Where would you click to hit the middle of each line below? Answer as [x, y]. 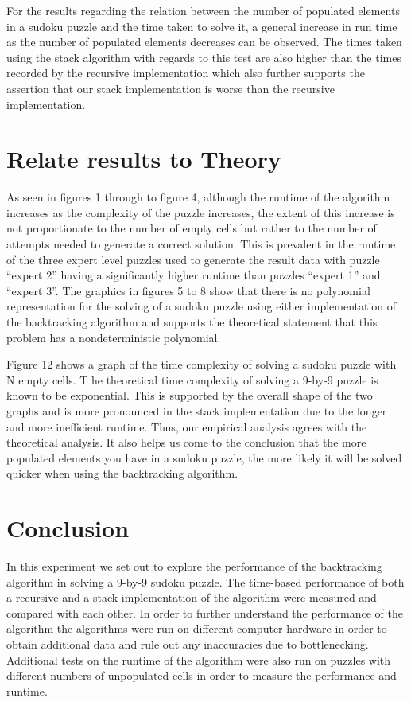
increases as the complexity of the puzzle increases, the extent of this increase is [201, 212]
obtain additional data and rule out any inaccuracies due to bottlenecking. [188, 644]
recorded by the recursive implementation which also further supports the [186, 73]
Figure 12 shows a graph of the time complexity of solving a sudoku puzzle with [202, 364]
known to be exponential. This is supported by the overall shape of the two [190, 395]
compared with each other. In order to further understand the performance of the [205, 612]
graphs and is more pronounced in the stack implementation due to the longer [197, 411]
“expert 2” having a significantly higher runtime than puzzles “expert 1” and [194, 275]
